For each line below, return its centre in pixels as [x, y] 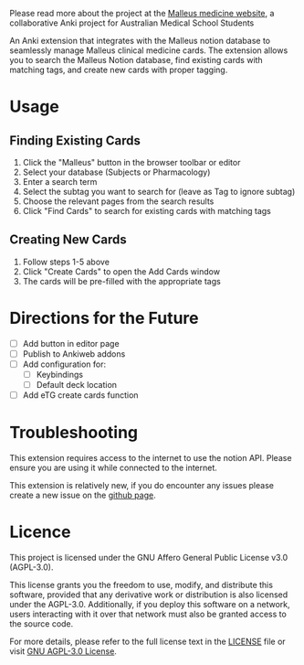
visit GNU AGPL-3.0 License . [63, 651]
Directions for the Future [104, 318]
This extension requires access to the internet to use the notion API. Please [151, 458]
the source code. [42, 624]
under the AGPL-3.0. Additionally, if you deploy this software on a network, [150, 604]
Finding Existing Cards [75, 140]
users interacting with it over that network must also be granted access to [148, 614]
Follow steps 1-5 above [66, 262]
